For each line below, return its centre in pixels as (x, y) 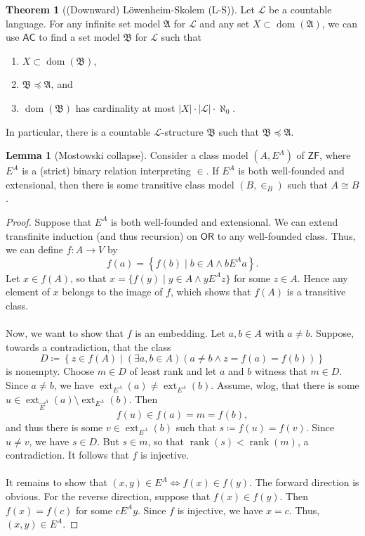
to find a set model (79, 37)
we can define (35, 249)
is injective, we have (220, 510)
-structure (182, 131)
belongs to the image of (112, 292)
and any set (225, 23)
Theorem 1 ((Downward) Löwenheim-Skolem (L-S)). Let (130, 9)
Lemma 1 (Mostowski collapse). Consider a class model (127, 155)
